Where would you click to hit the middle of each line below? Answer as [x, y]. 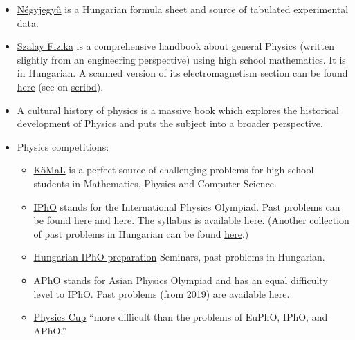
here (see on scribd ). [60, 86]
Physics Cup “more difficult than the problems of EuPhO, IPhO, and [181, 317]
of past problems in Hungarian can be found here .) [141, 233]
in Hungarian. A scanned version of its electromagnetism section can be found [182, 73]
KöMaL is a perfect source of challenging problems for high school [174, 170]
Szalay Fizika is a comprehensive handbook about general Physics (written [175, 46]
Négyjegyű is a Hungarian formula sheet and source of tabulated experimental [183, 9]
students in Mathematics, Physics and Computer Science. [155, 183]
